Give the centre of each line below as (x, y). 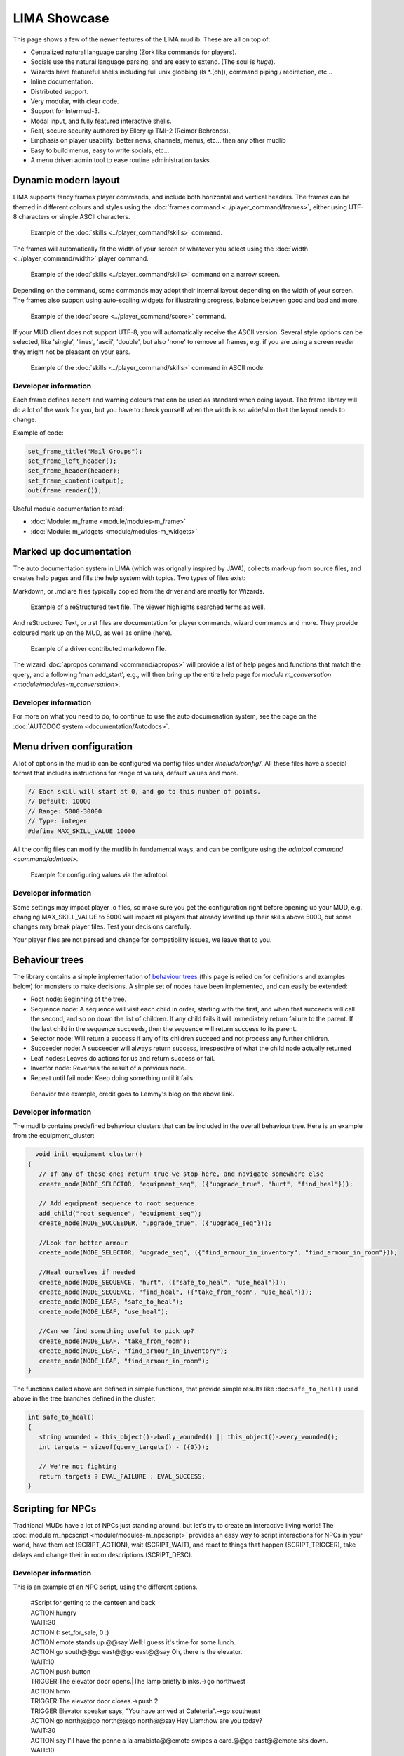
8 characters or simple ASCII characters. (72, 216)
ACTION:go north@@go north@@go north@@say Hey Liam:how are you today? (146, 1721)
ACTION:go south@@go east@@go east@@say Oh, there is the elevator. (136, 1652)
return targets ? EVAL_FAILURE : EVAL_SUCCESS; (122, 1476)
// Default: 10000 (59, 801)
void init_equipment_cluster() (89, 1154)
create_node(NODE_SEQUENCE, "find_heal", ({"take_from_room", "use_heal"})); (176, 1292)
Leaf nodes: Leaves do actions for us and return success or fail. (123, 1058)
